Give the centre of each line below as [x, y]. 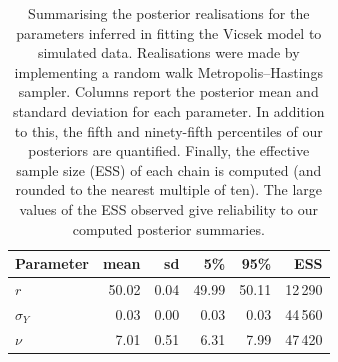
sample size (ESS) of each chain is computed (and [169, 169]
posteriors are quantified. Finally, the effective [169, 150]
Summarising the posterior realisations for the [169, 13]
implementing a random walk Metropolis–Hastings [168, 71]
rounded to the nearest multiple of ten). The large [169, 189]
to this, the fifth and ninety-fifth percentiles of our [168, 130]
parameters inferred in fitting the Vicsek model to [169, 32]
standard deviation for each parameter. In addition [169, 110]
